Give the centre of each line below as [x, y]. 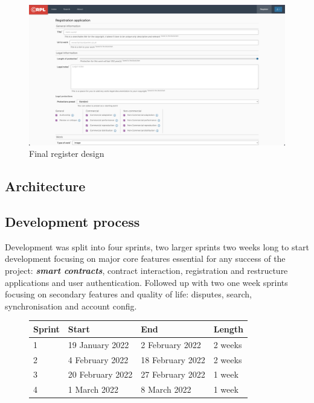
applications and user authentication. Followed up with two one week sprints [146, 282]
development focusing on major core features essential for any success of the [145, 259]
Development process [72, 222]
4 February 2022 [98, 359]
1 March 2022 [93, 389]
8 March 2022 [166, 389]
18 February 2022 [173, 359]
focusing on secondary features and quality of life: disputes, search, [128, 294]
